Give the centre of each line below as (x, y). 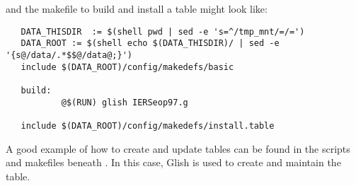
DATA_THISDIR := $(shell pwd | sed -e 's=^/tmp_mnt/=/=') (163, 31)
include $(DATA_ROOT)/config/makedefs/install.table (148, 126)
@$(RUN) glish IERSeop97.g (125, 102)
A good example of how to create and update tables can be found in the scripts (178, 148)
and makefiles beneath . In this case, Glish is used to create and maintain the (173, 162)
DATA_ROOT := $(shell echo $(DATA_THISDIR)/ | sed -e (150, 43)
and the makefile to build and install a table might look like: (137, 8)
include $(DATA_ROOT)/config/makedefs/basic (127, 67)
